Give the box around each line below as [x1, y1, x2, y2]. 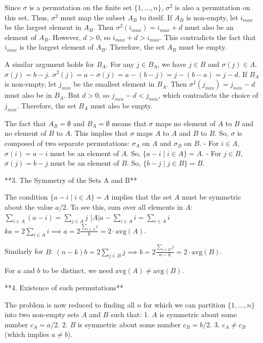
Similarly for [5, 246, 43, 256]
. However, [48, 31, 81, 42]
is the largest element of [19, 42, 94, 52]
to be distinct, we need [42, 265, 113, 276]
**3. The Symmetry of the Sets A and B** [5, 174, 138, 185]
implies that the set [111, 192, 172, 202]
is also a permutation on [174, 2, 250, 12]
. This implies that [70, 128, 128, 138]
